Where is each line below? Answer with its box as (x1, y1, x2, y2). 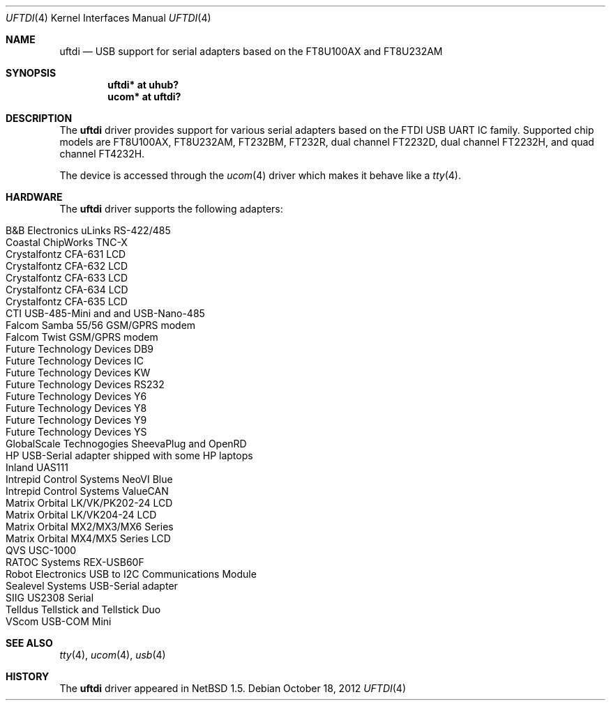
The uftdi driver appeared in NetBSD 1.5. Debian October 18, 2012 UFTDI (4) (59, 682, 407, 694)
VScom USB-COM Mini (6, 615, 112, 627)
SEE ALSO (6, 637, 53, 649)
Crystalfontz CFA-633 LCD (6, 272, 128, 284)
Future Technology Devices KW (6, 367, 151, 378)
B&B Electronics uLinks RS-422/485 (6, 224, 171, 236)
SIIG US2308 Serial (6, 592, 94, 604)
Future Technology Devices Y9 (6, 414, 147, 426)
